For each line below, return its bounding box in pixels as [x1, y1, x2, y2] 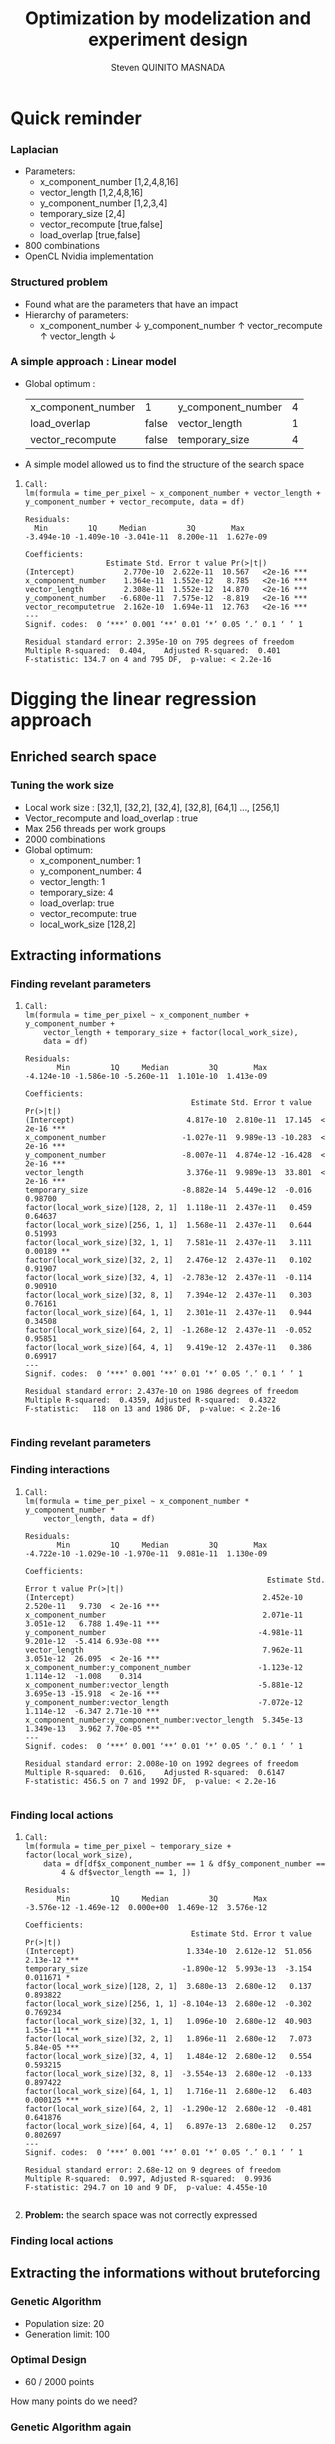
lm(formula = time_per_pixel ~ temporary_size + [24, 1841, 232, 1851]
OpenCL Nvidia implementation [24, 250, 154, 262]
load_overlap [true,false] [39, 229, 141, 241]
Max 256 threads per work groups [24, 822, 167, 834]
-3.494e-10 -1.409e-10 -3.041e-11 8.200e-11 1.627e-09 [24, 532, 268, 542]
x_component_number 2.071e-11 [24, 1610, 303, 1620]
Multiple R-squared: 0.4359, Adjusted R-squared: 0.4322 [24, 1395, 277, 1406]
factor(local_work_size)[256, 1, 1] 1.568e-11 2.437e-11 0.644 [24, 1220, 312, 1231]
